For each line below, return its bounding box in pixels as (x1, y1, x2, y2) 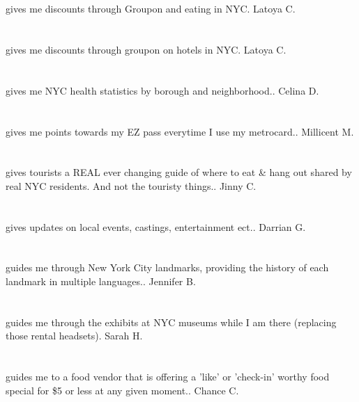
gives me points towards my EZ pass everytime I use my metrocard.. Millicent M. (6, 124, 354, 138)
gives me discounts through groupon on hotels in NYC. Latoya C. (6, 42, 287, 56)
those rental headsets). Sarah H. (6, 328, 143, 343)
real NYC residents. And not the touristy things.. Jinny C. (6, 178, 257, 193)
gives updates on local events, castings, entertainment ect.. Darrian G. (6, 219, 306, 234)
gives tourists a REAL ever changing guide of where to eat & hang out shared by (6, 165, 352, 179)
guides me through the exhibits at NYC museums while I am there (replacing (6, 314, 337, 329)
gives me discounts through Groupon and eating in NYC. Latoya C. (6, 1, 296, 16)
